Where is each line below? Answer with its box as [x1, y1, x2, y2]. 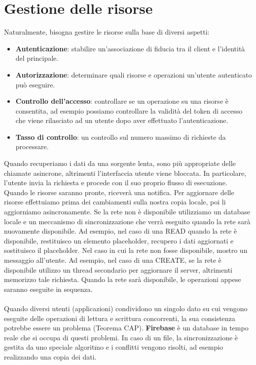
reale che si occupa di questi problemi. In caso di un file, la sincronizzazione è [4, 332, 238, 342]
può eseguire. [15, 79, 55, 89]
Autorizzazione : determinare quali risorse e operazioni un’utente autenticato [15, 69, 252, 80]
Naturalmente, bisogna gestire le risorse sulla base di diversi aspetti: [4, 27, 210, 37]
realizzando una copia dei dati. [4, 351, 97, 362]
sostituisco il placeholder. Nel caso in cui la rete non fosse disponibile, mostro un [4, 245, 248, 255]
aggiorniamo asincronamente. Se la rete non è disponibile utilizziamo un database [4, 206, 250, 217]
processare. [15, 141, 49, 152]
